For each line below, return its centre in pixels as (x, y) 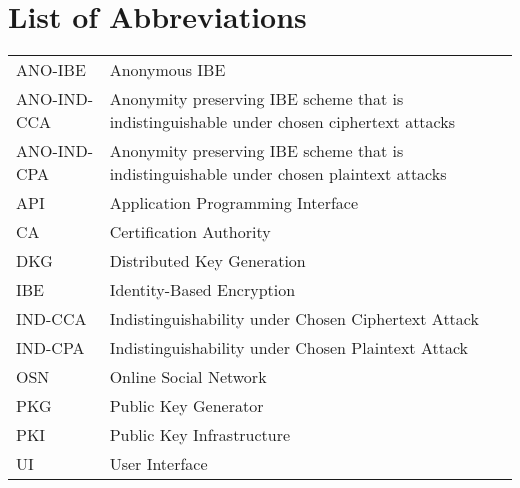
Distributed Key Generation (207, 261)
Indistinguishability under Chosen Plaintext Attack (289, 348)
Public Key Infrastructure (200, 435)
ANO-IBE (51, 70)
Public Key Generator (186, 406)
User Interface (158, 464)
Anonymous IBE (167, 70)
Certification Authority (190, 232)
